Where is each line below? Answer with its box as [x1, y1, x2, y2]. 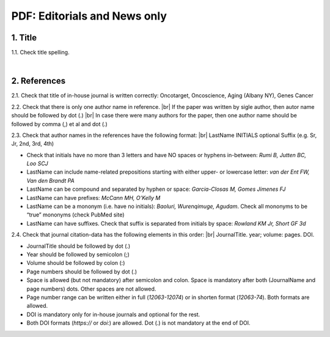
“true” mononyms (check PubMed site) [26, 211, 125, 218]
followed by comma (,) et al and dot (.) [11, 120, 108, 128]
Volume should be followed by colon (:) [26, 259, 125, 267]
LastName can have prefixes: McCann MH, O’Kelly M [26, 194, 161, 201]
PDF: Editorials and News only [11, 9, 167, 23]
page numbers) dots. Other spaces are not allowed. [26, 285, 156, 292]
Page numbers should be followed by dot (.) [26, 268, 137, 275]
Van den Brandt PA [26, 177, 75, 184]
